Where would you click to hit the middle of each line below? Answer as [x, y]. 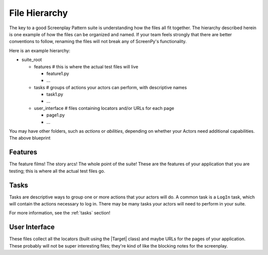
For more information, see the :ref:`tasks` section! [60, 213]
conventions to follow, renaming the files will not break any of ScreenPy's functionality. [98, 42]
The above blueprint [30, 138]
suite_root [32, 60]
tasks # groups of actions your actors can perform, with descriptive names [110, 87]
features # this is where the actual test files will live [86, 66]
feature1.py [58, 73]
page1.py [56, 115]
